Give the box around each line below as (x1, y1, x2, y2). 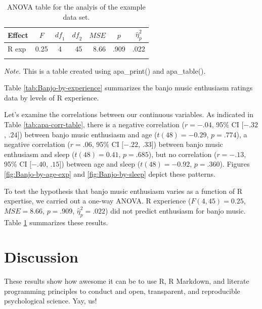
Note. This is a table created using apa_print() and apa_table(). (4, 65, 206, 76)
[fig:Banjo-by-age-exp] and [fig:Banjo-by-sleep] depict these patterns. (4, 168, 215, 179)
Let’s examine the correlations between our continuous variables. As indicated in (4, 109, 254, 120)
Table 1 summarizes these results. (4, 217, 108, 227)
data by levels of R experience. (4, 92, 99, 102)
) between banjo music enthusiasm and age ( (19, 129, 157, 139)
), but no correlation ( (148, 148, 217, 159)
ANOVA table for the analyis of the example (7, 2, 146, 12)
